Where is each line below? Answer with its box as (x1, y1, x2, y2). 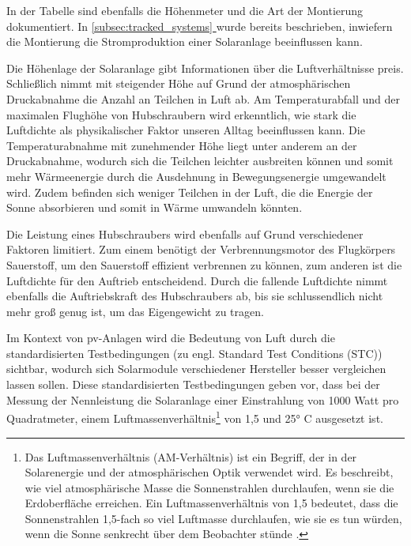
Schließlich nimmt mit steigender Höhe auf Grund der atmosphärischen (6, 75, 351, 92)
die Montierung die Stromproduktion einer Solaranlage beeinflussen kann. (6, 33, 363, 50)
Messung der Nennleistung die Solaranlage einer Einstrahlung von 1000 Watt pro (6, 391, 399, 408)
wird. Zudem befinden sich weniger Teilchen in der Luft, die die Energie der (6, 183, 373, 200)
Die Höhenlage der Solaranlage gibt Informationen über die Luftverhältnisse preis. (6, 59, 404, 76)
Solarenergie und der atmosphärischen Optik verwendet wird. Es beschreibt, (25, 464, 394, 480)
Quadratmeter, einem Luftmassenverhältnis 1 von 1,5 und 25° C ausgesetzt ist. (6, 408, 383, 426)
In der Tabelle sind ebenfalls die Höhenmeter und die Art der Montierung (6, 2, 364, 18)
